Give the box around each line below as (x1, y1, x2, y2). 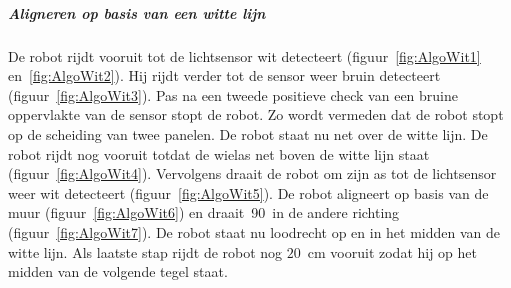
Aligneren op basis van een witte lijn (8, 2, 266, 23)
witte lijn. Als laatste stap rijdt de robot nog (8, 241, 283, 262)
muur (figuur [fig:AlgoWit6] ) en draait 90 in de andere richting (8, 202, 400, 223)
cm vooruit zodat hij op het (307, 241, 477, 262)
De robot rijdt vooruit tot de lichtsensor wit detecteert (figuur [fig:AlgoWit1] (8, 45, 481, 66)
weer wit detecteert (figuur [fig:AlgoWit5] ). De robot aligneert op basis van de (8, 182, 489, 203)
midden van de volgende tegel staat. (8, 261, 228, 282)
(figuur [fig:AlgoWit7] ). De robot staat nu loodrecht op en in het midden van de (8, 221, 501, 242)
